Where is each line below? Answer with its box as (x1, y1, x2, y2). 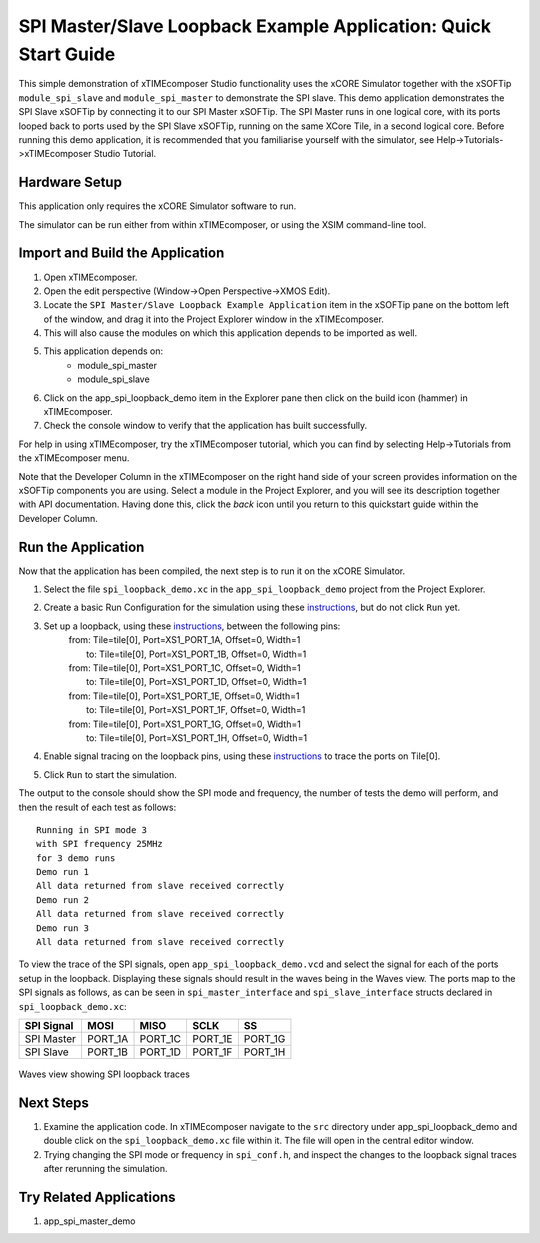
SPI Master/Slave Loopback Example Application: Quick (18, 15, 492, 37)
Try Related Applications (18, 1188, 176, 1205)
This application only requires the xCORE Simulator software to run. (18, 200, 297, 212)
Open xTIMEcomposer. (43, 271, 138, 283)
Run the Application (18, 538, 145, 555)
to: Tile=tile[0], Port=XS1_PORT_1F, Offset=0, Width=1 (86, 704, 306, 716)
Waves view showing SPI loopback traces (18, 1068, 190, 1080)
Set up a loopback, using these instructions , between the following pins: (43, 620, 341, 632)
